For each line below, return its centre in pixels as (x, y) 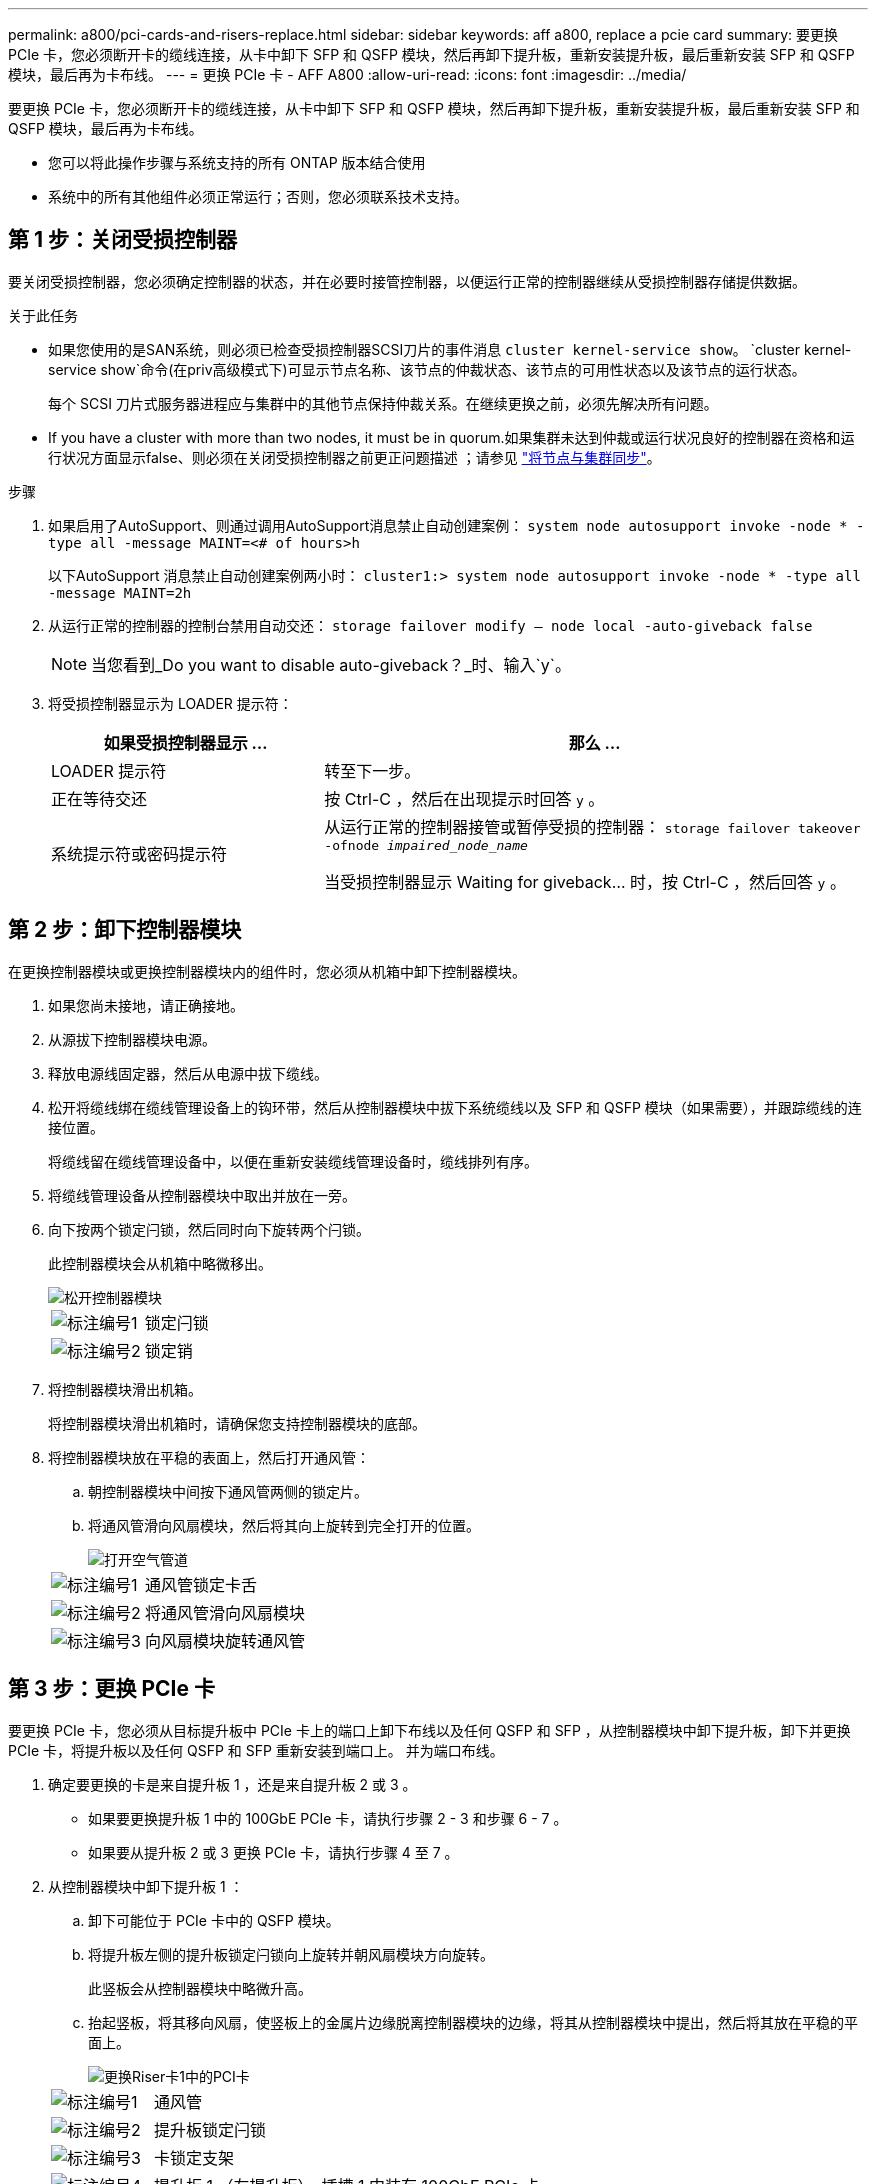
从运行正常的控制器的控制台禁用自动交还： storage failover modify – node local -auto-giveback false (430, 625)
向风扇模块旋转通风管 (224, 1640)
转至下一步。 (372, 770)
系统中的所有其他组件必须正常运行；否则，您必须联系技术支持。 (258, 196)
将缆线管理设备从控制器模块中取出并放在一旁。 (202, 1195)
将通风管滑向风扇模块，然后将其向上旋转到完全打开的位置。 (284, 1525)
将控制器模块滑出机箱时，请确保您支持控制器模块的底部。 (237, 1423)
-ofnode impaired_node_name (426, 845)
